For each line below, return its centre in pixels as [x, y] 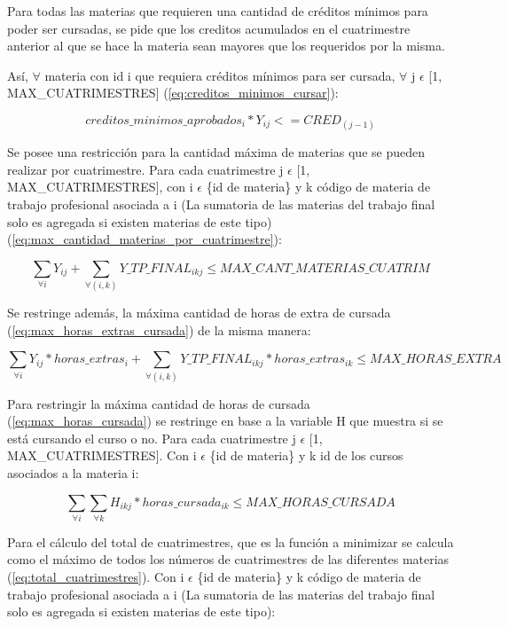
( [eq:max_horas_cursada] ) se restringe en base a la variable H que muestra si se [225, 421]
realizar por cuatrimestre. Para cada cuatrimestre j [145, 169]
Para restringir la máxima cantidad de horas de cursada [159, 403]
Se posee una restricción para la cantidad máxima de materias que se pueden [216, 152]
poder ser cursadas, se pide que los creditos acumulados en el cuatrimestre [209, 28]
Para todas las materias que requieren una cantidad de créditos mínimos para [218, 11]
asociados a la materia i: [73, 472]
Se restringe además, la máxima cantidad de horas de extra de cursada [199, 313]
